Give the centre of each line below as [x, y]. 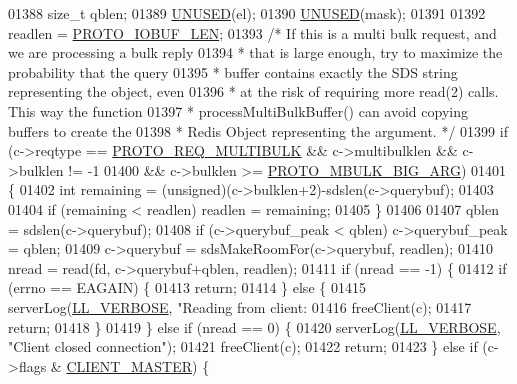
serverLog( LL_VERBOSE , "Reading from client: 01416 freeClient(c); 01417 [240, 306]
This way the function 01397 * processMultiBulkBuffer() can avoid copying [238, 110]
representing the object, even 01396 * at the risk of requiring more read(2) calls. [253, 91]
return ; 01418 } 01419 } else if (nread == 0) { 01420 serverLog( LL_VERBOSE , [254, 326]
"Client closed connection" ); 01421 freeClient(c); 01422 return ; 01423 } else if [243, 346]
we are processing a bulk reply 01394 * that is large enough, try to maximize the [255, 52]
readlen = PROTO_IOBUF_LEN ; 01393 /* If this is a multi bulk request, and [252, 32]
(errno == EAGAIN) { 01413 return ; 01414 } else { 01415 [187, 287]
